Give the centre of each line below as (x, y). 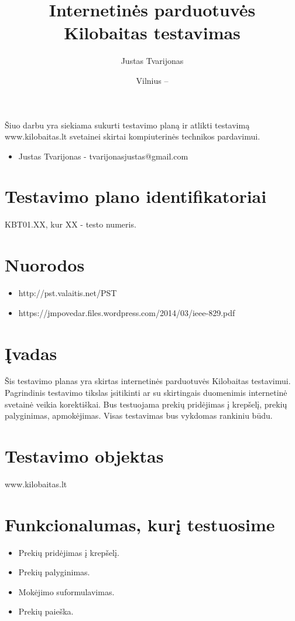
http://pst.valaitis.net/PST (68, 293)
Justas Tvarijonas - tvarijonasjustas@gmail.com (103, 156)
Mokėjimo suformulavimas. (66, 591)
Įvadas (31, 353)
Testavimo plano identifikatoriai (136, 196)
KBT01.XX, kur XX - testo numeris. (71, 224)
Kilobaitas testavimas (152, 33)
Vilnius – (152, 80)
